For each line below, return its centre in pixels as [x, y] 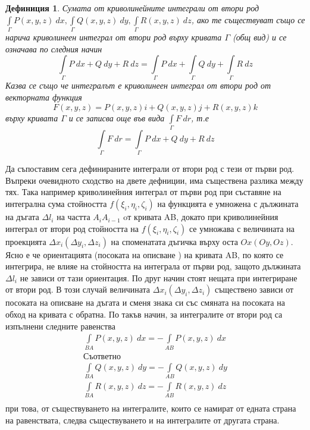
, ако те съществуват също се [248, 19]
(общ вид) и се [260, 37]
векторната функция [44, 97]
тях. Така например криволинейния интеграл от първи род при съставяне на [143, 192]
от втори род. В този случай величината [78, 289]
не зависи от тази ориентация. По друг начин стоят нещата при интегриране [159, 277]
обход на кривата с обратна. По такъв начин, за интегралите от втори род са [144, 314]
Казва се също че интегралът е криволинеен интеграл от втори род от [138, 85]
